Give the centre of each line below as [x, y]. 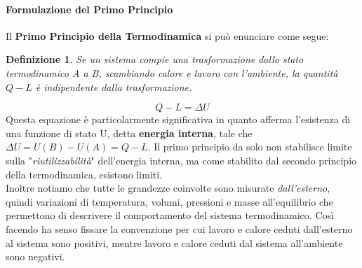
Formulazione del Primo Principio [89, 9]
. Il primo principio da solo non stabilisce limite [250, 147]
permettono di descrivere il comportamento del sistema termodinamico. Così [170, 215]
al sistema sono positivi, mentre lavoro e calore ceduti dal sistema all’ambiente [174, 242]
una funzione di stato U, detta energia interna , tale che [129, 133]
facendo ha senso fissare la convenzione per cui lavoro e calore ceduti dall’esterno [179, 228]
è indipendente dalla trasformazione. [114, 86]
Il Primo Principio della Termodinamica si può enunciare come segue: [167, 35]
